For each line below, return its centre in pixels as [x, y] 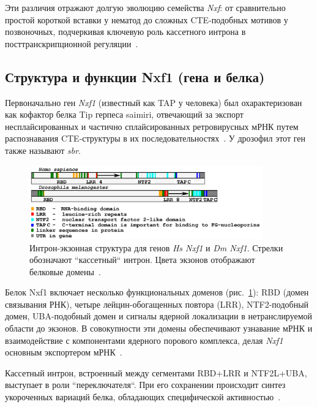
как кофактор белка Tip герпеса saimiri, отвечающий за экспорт [124, 114]
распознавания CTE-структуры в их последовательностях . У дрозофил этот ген [155, 138]
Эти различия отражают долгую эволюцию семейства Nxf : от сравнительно [145, 7]
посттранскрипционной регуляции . [72, 43]
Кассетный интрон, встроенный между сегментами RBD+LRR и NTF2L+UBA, [156, 372]
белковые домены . [65, 271]
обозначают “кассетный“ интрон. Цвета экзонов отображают [142, 260]
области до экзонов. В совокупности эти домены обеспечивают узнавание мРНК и [159, 328]
